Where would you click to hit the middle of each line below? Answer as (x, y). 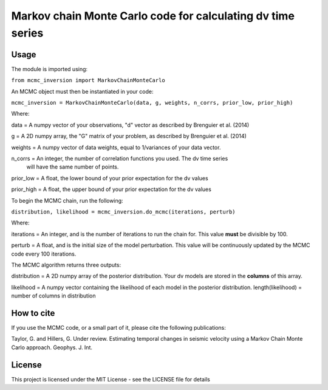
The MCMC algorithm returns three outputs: (66, 265)
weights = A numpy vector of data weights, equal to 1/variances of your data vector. (116, 147)
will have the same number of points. (73, 167)
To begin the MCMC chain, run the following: (67, 200)
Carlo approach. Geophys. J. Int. (52, 347)
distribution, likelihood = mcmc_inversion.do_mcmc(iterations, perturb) (124, 212)
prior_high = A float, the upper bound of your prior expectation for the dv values (111, 189)
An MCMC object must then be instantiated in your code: (82, 91)
